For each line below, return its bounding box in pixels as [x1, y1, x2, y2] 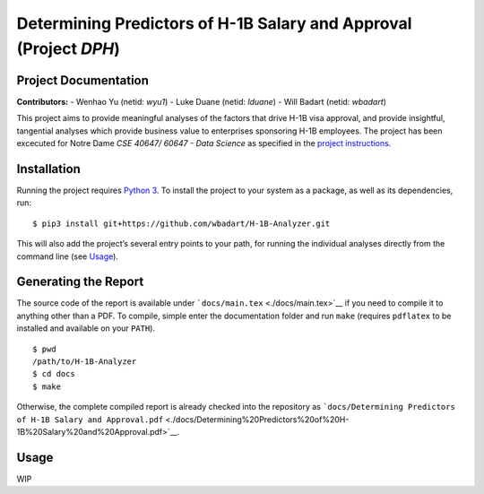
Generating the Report [16, 274, 144, 290]
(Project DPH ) [16, 39, 121, 58]
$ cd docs [32, 368, 75, 379]
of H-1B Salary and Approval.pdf [16, 414, 164, 425]
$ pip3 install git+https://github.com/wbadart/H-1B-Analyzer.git [32, 218, 331, 229]
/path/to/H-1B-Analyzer [32, 356, 137, 367]
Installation [16, 161, 81, 177]
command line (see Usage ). [16, 251, 118, 262]
